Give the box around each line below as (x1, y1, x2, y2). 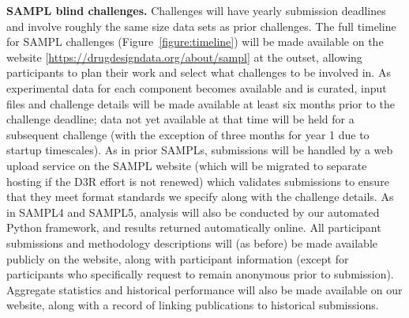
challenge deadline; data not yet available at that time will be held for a (6, 111, 355, 127)
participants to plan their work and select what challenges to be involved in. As (6, 64, 391, 81)
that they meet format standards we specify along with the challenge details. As (6, 188, 394, 205)
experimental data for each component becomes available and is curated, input (6, 79, 387, 96)
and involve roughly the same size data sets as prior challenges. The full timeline (6, 17, 396, 34)
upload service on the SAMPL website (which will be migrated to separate (6, 157, 367, 173)
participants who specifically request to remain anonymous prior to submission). (6, 266, 394, 282)
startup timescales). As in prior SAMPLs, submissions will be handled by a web (6, 142, 393, 158)
